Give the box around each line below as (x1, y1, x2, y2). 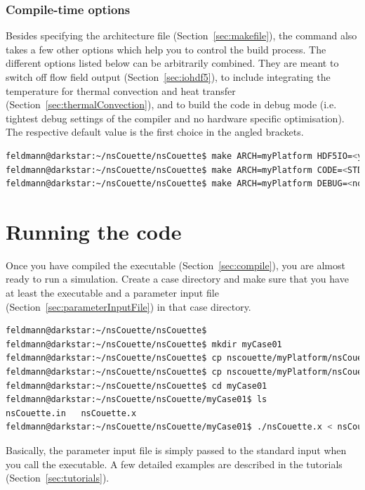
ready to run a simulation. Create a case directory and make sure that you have (6, 271, 349, 286)
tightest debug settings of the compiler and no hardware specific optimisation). (6, 110, 345, 125)
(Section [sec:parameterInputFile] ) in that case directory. (6, 299, 251, 314)
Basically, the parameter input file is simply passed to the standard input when (6, 443, 347, 457)
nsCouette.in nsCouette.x (6, 408, 137, 418)
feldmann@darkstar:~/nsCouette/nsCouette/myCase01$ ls (6, 394, 267, 405)
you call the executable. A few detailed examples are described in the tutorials (6, 456, 343, 471)
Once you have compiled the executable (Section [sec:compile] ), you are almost (6, 257, 345, 272)
